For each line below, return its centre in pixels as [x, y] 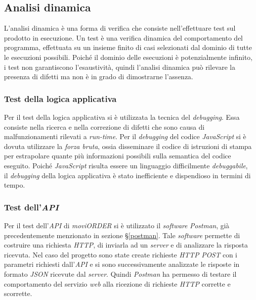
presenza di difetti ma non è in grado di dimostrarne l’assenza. [99, 76]
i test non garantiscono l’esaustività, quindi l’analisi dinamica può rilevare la [120, 67]
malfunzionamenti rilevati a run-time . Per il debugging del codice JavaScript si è [125, 136]
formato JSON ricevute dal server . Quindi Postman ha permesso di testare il [120, 274]
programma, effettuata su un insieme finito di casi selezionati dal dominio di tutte [128, 47]
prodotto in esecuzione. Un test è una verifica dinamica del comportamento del [124, 37]
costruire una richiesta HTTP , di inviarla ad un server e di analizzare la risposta [126, 245]
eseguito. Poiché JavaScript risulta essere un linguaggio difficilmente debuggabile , [126, 165]
